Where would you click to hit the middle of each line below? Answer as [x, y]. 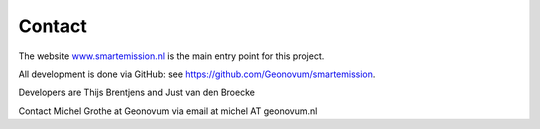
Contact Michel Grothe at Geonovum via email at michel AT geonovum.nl [168, 111]
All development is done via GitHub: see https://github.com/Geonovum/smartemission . [197, 74]
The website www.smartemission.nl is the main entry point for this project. [171, 56]
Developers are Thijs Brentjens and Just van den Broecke [136, 92]
